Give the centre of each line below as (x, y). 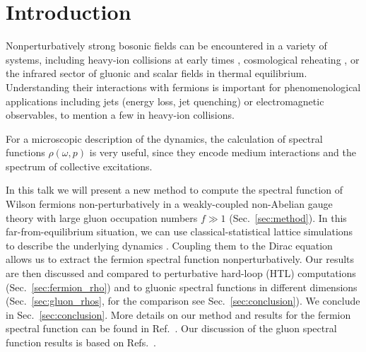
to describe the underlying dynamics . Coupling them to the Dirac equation (169, 245)
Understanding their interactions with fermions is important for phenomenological (183, 87)
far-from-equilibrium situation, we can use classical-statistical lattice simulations (179, 231)
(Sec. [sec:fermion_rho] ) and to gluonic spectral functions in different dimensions (182, 287)
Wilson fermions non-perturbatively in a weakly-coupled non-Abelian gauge (169, 204)
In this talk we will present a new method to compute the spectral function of (175, 190)
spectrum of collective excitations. (79, 166)
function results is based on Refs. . (81, 342)
